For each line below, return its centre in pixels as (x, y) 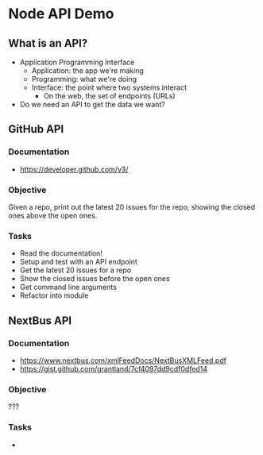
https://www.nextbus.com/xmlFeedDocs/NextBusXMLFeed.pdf (123, 360)
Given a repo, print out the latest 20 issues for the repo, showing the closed (132, 206)
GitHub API (36, 129)
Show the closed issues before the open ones (95, 279)
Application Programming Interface (77, 62)
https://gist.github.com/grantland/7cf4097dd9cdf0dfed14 (114, 368)
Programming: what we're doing (84, 79)
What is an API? (48, 43)
